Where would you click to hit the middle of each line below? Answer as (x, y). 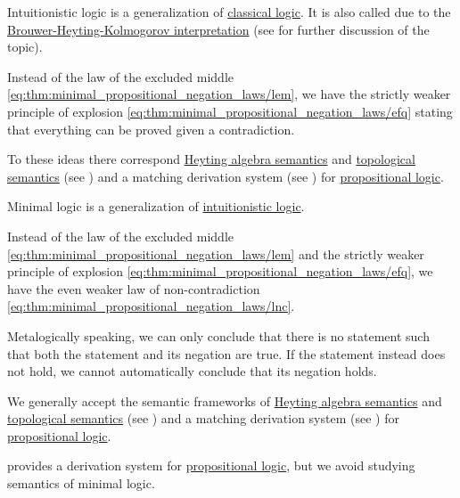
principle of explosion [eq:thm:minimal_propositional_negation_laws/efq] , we (220, 271)
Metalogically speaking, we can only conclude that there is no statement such (218, 335)
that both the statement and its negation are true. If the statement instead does (226, 353)
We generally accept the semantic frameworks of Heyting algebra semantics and (225, 400)
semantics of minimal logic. (81, 483)
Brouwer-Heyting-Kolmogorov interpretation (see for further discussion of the (218, 29)
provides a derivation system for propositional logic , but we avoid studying (211, 465)
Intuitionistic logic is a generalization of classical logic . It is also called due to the (229, 12)
